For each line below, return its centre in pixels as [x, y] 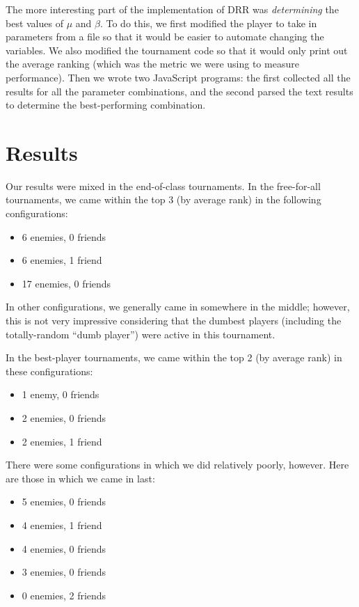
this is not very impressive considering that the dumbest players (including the [174, 321]
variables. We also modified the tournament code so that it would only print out [177, 50]
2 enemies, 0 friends [64, 418]
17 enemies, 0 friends [66, 283]
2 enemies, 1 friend [62, 441]
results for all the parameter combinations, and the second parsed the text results [179, 91]
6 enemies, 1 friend [62, 260]
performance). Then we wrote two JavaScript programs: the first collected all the [178, 77]
